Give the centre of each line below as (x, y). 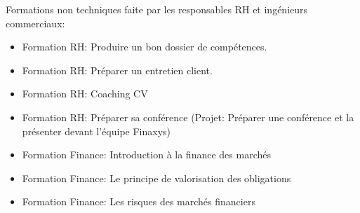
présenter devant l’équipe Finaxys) (96, 131)
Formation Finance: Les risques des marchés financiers (139, 201)
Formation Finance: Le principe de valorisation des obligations (156, 178)
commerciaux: (35, 23)
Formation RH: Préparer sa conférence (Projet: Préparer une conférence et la (188, 117)
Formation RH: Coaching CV (85, 94)
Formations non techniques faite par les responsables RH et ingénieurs (157, 9)
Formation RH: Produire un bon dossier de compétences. (145, 47)
